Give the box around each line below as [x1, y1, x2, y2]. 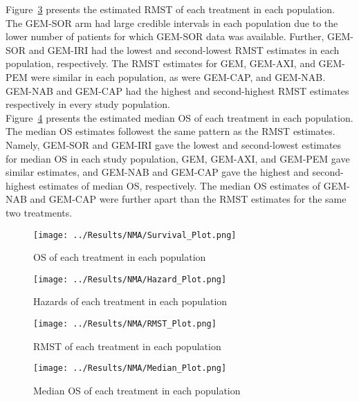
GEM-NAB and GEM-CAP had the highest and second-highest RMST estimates [6, 83, 349, 98]
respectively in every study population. [6, 97, 170, 111]
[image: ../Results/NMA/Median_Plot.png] [33, 363, 227, 374]
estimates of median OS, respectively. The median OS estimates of [39, 178, 321, 192]
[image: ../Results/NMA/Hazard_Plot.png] [33, 274, 227, 284]
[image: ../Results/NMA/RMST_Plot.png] [33, 319, 217, 329]
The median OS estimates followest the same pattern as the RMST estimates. [6, 124, 335, 138]
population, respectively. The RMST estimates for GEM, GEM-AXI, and [6, 56, 315, 71]
